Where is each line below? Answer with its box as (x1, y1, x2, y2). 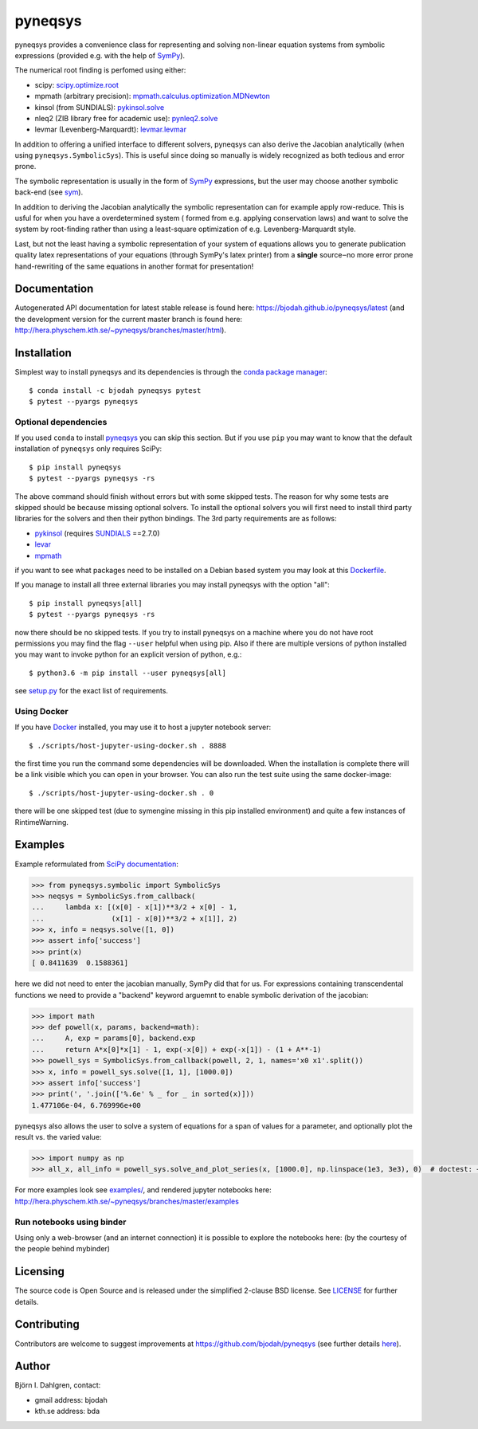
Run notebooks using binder (14, 1216, 127, 1227)
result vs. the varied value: (14, 1133, 102, 1142)
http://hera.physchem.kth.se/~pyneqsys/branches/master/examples (14, 1196, 239, 1206)
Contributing (14, 1317, 80, 1331)
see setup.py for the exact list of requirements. (14, 686, 169, 696)
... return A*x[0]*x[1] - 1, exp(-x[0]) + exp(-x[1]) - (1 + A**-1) (31, 1045, 322, 1054)
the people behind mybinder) (14, 1244, 111, 1254)
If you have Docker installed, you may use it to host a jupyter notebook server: (14, 722, 271, 732)
